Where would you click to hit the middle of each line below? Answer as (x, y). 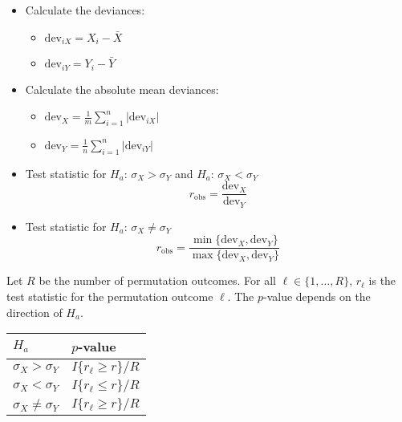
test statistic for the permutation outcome (110, 296)
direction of (35, 312)
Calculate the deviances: (85, 10)
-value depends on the (317, 296)
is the (382, 280)
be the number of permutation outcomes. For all (157, 280)
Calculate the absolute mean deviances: (122, 89)
